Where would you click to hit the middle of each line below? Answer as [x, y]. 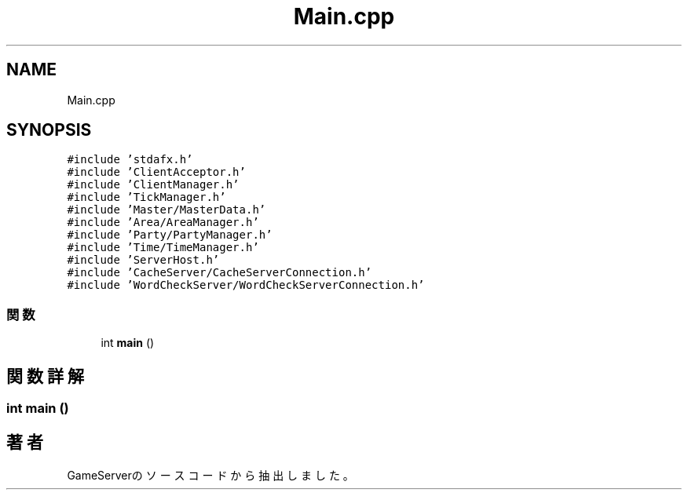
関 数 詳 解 [45, 376]
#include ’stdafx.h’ [130, 160]
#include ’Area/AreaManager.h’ [163, 222]
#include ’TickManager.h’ [146, 197]
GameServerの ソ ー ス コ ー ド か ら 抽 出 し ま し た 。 [210, 475]
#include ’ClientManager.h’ [153, 185]
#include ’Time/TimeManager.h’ [163, 248]
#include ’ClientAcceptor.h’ [156, 172]
